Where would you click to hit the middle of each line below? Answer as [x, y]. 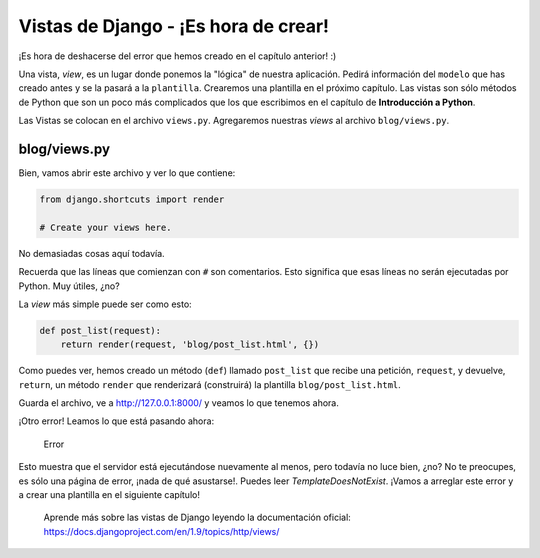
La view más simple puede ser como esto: [105, 304]
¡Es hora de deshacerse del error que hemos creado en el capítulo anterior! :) [177, 56]
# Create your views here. [105, 227]
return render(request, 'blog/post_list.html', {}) [190, 344]
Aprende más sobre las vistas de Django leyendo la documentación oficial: [197, 517]
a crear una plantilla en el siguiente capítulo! [109, 495]
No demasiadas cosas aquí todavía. [91, 253]
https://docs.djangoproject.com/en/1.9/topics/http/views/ [161, 531]
